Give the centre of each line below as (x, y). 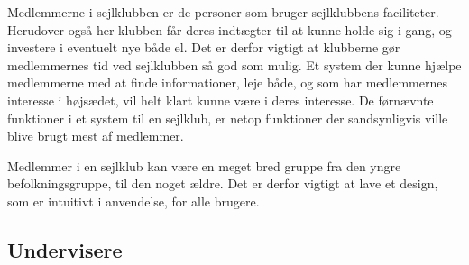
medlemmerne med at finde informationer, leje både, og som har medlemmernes (227, 82)
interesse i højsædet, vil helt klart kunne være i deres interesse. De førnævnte (221, 100)
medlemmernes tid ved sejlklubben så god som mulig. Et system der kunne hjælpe (234, 64)
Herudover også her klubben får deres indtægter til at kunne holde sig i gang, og (230, 29)
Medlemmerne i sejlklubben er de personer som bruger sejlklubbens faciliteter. (223, 12)
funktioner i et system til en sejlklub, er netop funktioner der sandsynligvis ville (228, 118)
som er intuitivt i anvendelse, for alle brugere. (133, 201)
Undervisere (65, 249)
